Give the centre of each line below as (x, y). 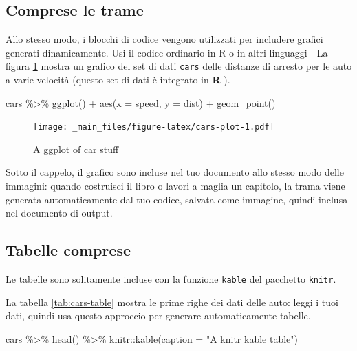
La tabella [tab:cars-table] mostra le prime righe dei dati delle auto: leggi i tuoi (172, 302)
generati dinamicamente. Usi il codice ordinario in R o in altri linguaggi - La (167, 52)
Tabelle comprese (68, 250)
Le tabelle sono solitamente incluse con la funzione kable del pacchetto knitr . (171, 279)
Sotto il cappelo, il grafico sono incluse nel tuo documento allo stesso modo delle (175, 172)
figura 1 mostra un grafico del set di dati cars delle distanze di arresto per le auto (179, 66)
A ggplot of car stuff (76, 149)
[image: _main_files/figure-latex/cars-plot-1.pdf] (154, 127)
